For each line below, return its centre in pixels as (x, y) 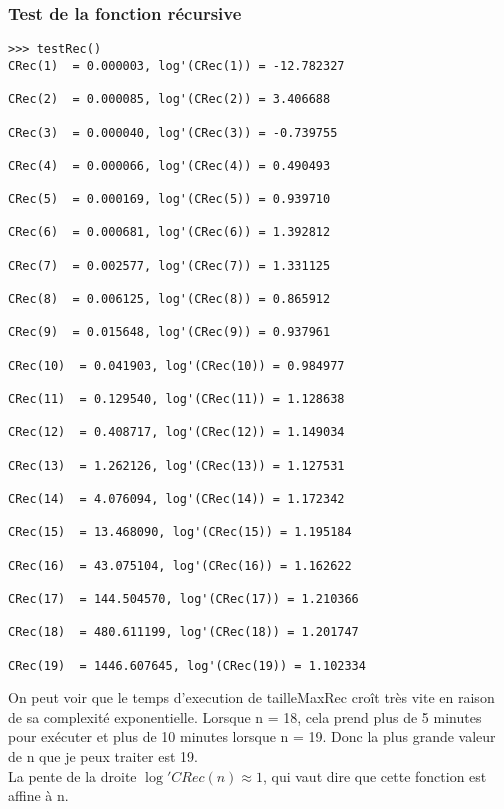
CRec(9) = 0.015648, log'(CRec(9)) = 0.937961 (169, 332)
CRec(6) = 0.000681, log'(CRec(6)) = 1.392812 (169, 232)
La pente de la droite (72, 775)
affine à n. (38, 795)
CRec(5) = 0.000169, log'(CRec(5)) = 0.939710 (169, 199)
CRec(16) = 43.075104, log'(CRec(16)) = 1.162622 (180, 565)
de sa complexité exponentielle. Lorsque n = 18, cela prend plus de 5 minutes (245, 716)
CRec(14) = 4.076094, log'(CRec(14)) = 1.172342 (176, 498)
